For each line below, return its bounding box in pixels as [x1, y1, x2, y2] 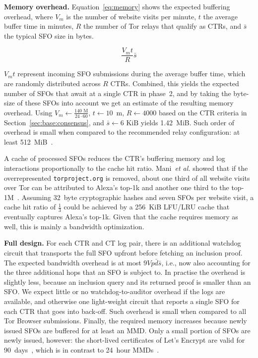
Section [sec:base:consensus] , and [4, 117, 104, 127]
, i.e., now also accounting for [161, 257, 251, 267]
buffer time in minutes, [4, 21, 74, 31]
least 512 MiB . [4, 136, 53, 147]
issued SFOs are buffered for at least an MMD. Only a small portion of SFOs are [4, 325, 251, 335]
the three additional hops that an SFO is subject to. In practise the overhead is [4, 267, 246, 277]
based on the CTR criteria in [158, 107, 247, 117]
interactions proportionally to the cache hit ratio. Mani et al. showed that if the [4, 163, 248, 173]
